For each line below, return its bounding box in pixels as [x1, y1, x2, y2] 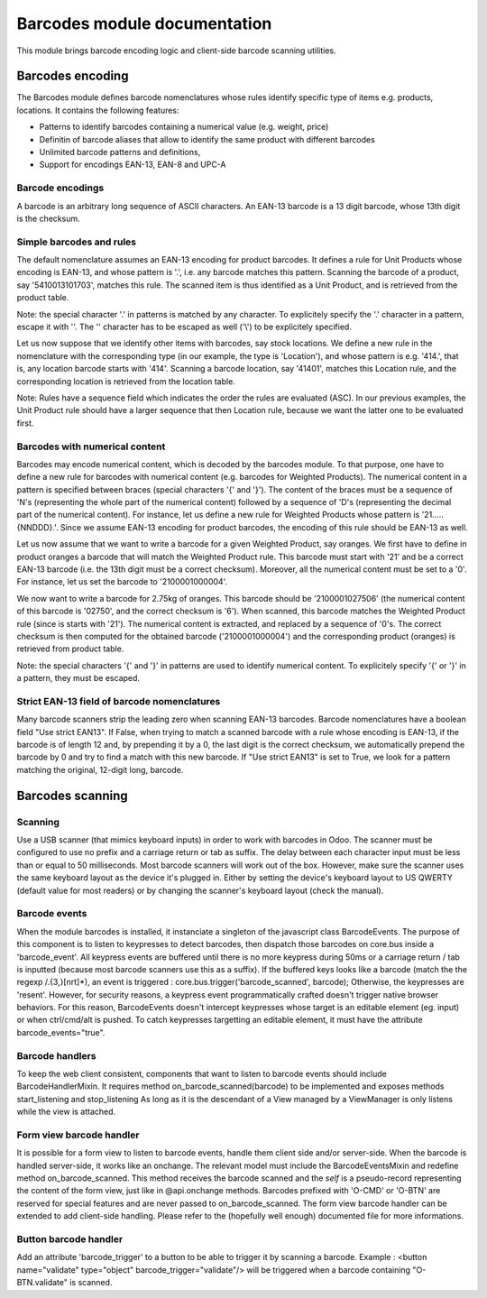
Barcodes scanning [16, 787, 128, 803]
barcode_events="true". [16, 1026, 106, 1037]
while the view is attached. [16, 1106, 116, 1118]
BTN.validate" [16, 1277, 68, 1288]
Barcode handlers [16, 1049, 96, 1062]
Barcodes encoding [16, 69, 129, 84]
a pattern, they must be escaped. [16, 673, 140, 684]
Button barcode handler [16, 1233, 124, 1246]
